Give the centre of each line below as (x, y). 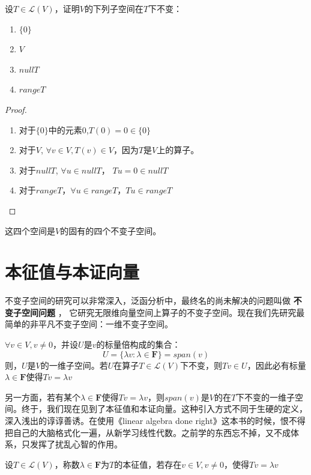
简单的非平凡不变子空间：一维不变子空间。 (89, 324)
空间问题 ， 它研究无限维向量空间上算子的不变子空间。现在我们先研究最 (163, 312)
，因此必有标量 (276, 365)
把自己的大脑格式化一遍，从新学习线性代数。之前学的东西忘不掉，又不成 (148, 432)
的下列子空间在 (114, 8)
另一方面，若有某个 (43, 397)
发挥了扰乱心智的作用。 (76, 444)
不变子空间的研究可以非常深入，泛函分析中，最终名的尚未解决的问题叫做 (148, 301)
